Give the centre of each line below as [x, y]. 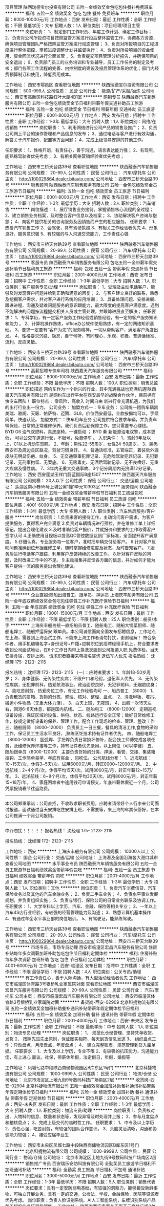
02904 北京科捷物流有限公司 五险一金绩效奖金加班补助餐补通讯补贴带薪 [83, 1086]
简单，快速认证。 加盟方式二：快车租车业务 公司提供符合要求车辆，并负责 [79, 420]
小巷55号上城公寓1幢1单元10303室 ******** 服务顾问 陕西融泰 [94, 487]
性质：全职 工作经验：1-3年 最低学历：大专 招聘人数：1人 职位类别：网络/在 [81, 121]
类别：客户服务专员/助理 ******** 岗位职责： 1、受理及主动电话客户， [80, 287]
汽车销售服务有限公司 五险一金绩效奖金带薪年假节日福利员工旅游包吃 [74, 493]
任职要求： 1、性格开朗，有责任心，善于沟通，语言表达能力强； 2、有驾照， [81, 150]
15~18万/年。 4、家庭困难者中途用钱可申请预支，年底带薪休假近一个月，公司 [82, 782]
